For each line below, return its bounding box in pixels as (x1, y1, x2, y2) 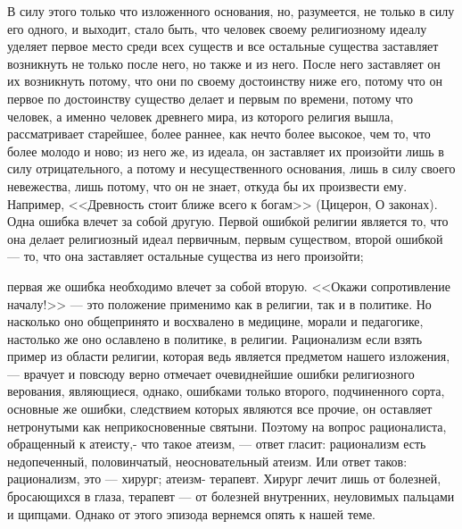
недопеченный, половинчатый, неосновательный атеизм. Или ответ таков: (7, 451, 408, 470)
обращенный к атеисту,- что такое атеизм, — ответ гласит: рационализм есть (7, 434, 426, 453)
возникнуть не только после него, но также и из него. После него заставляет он (7, 54, 441, 72)
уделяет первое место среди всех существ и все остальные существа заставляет (7, 37, 439, 55)
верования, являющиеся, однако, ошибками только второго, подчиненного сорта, (7, 382, 445, 400)
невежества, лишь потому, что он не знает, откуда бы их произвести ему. (7, 176, 408, 195)
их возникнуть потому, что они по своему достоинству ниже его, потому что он (7, 71, 442, 90)
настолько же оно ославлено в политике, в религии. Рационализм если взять (7, 329, 423, 348)
